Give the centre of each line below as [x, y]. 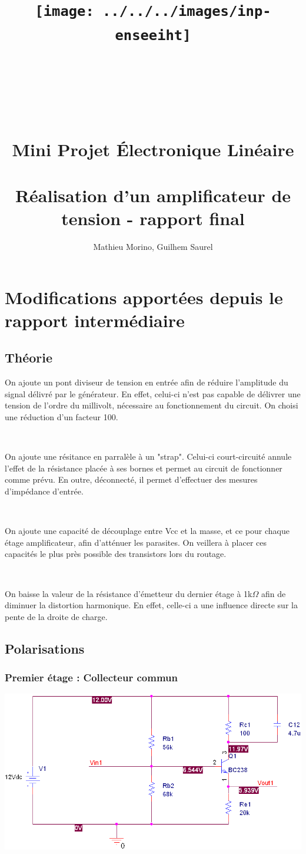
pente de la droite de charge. [56, 616]
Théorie [29, 357]
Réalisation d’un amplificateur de [153, 195]
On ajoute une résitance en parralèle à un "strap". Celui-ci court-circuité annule [148, 456]
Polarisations [45, 648]
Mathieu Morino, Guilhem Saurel [153, 247]
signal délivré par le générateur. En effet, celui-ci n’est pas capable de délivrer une [153, 393]
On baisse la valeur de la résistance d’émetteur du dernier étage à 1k [129, 593]
